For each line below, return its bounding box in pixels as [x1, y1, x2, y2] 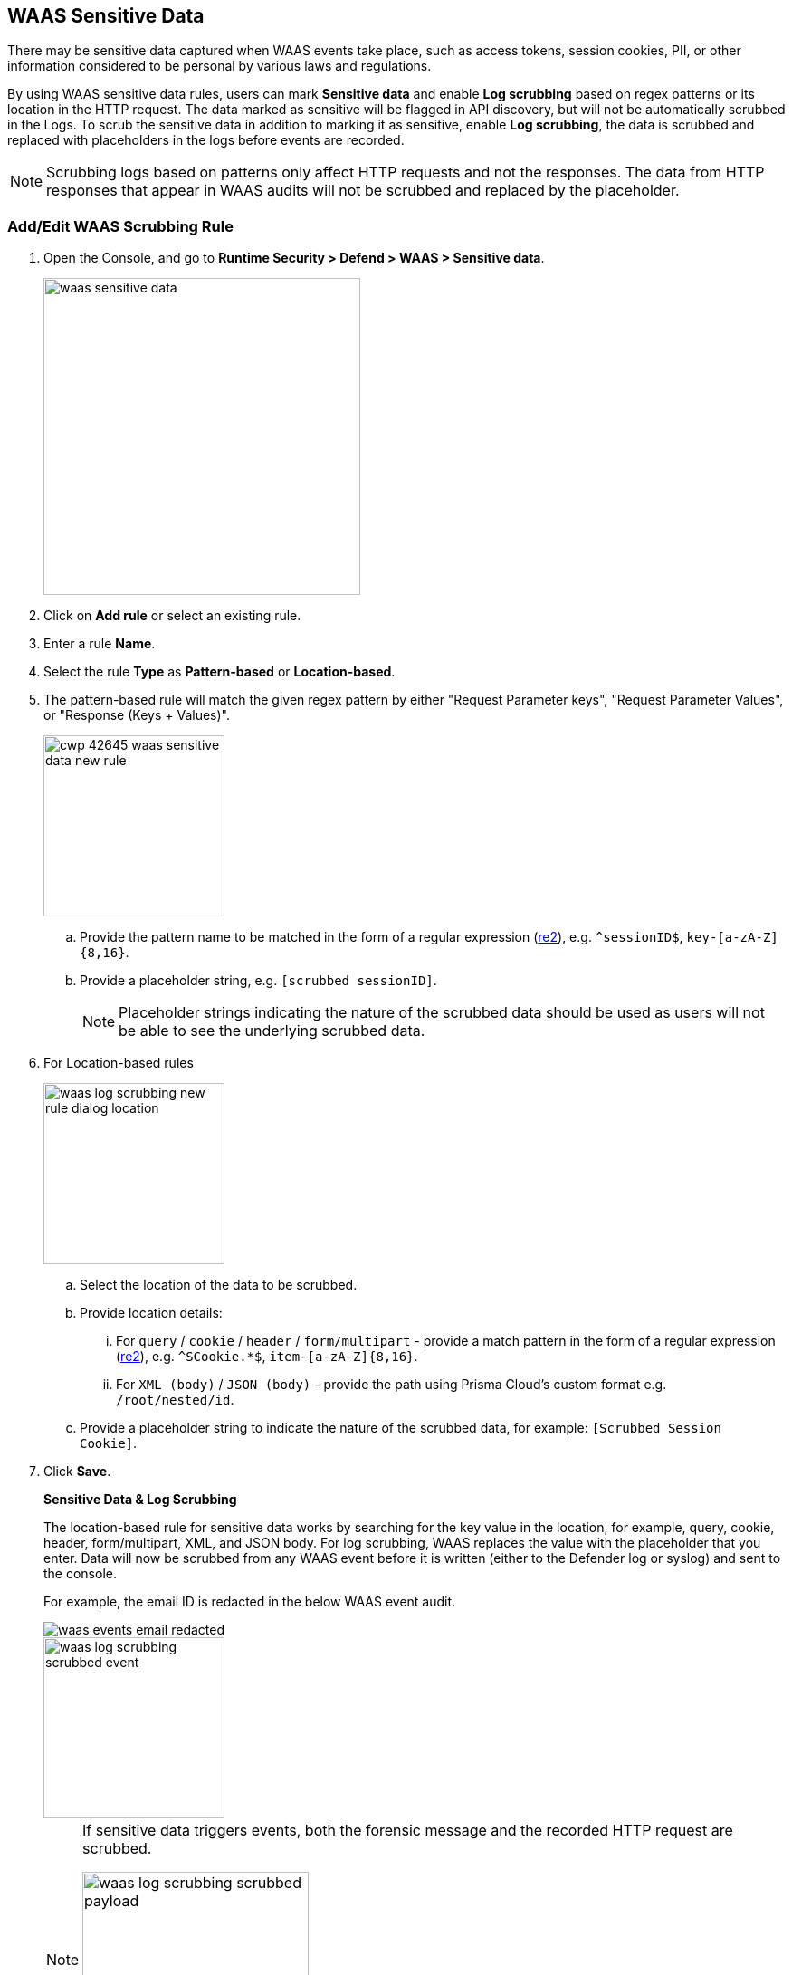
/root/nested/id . [116, 1392, 234, 1408]
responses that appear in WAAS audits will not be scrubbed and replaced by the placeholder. [46, 181, 680, 200]
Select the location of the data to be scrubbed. [80, 1277, 358, 1293]
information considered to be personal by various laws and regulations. [7, 58, 432, 74]
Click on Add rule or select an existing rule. [43, 608, 301, 624]
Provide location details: [80, 1305, 223, 1321]
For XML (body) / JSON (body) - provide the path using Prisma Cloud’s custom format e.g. [116, 1376, 667, 1393]
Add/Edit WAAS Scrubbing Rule [7, 216, 234, 235]
